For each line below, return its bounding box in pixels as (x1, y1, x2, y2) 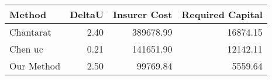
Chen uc (9, 42, 43, 55)
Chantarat (9, 25, 51, 39)
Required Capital (181, 8, 263, 21)
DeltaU (70, 8, 104, 21)
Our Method (9, 59, 61, 72)
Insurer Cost (113, 8, 173, 21)
